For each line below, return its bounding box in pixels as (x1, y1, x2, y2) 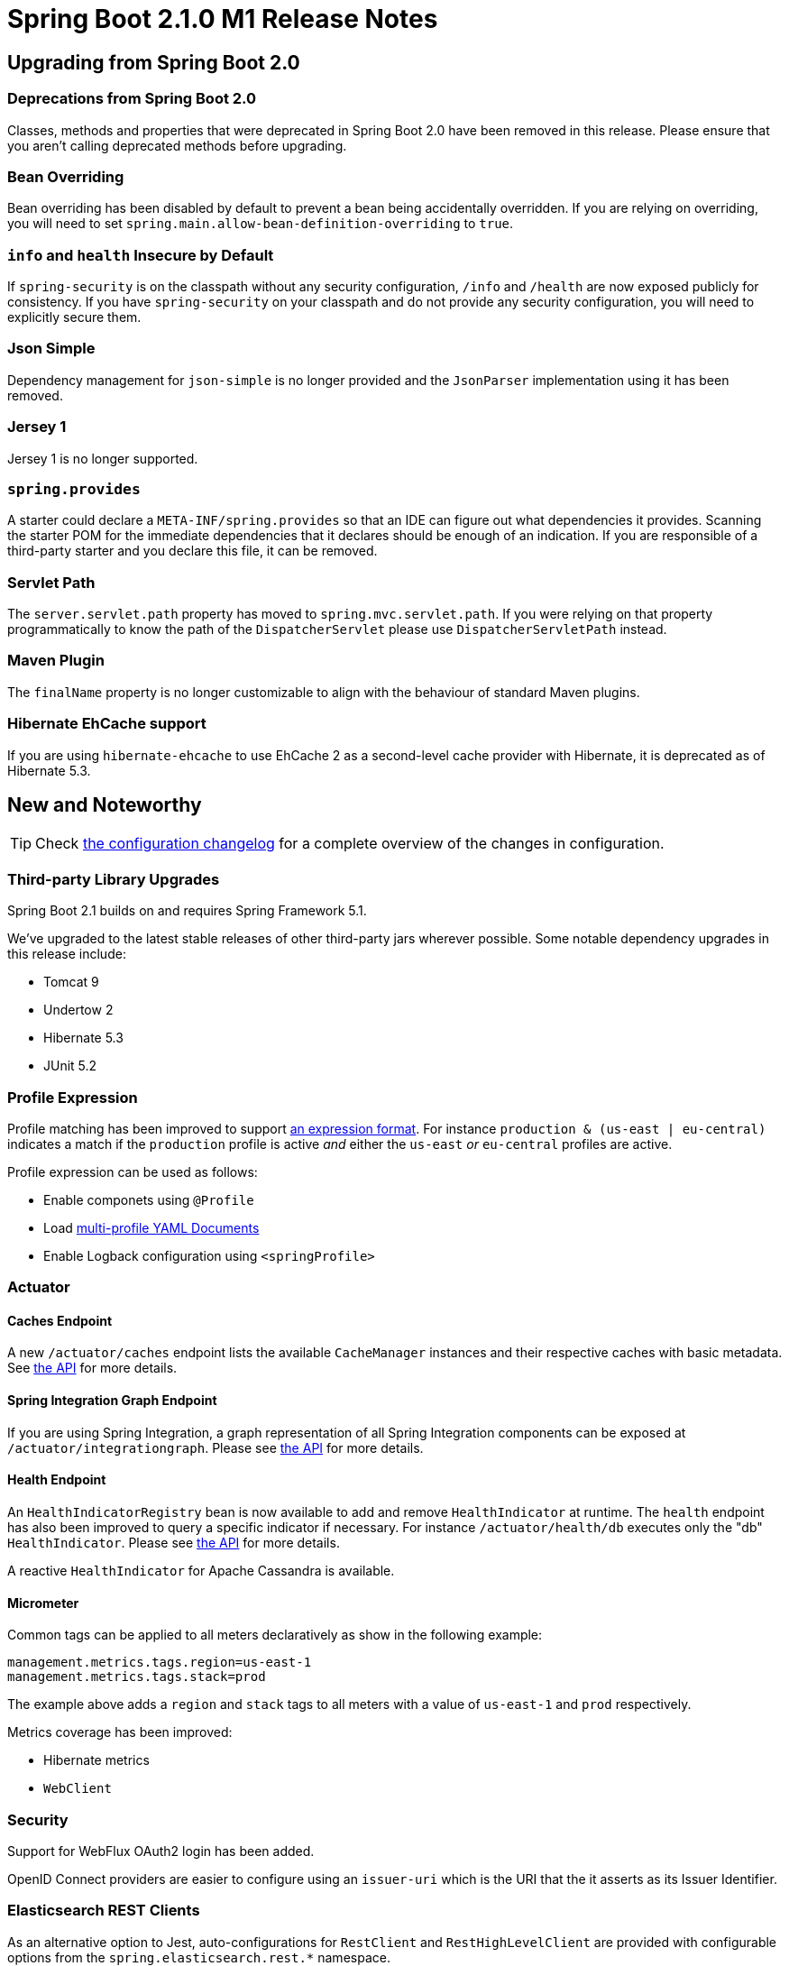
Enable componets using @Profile (43, 1191, 254, 1208)
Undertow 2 (43, 1002, 114, 1018)
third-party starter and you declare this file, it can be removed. (7, 543, 378, 559)
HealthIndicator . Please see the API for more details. (7, 1534, 340, 1550)
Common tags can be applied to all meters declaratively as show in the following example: (7, 1627, 543, 1643)
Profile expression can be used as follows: (7, 1163, 258, 1180)
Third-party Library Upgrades (7, 869, 220, 888)
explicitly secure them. (7, 309, 142, 326)
